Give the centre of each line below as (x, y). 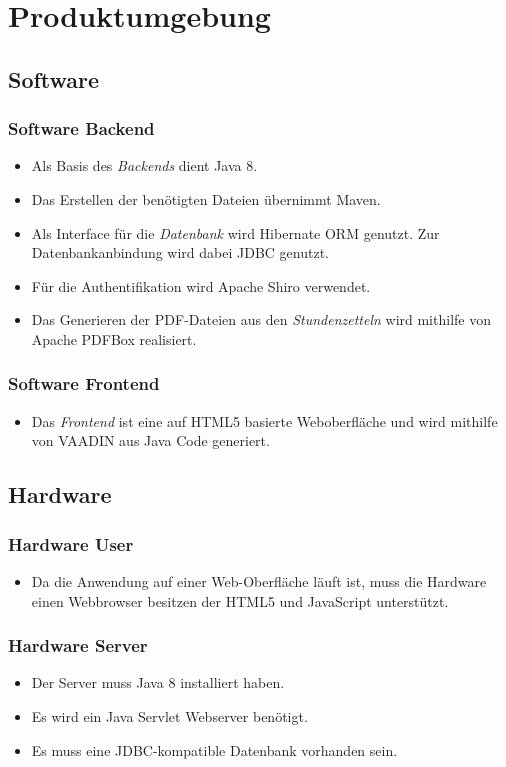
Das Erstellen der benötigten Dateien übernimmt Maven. (206, 198)
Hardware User (71, 543)
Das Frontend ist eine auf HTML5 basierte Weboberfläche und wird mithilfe (264, 420)
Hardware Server (78, 645)
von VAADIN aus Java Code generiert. (150, 440)
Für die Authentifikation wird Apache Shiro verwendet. (201, 285)
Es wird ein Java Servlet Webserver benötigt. (169, 715)
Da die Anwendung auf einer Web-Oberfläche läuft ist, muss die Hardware (259, 580)
